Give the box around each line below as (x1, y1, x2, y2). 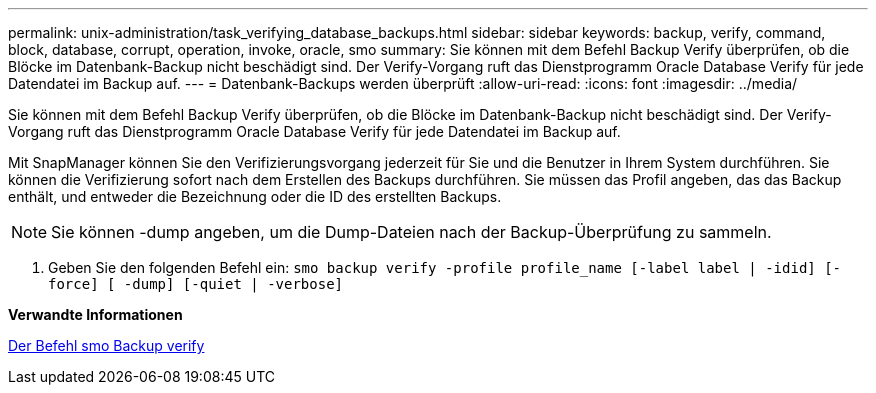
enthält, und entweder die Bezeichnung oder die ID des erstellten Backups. (8, 188, 502, 205)
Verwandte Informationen (8, 306, 183, 323)
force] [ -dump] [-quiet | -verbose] (48, 276, 344, 292)
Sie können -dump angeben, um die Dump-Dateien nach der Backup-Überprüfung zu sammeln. (51, 222, 772, 242)
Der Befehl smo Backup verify (8, 337, 205, 354)
